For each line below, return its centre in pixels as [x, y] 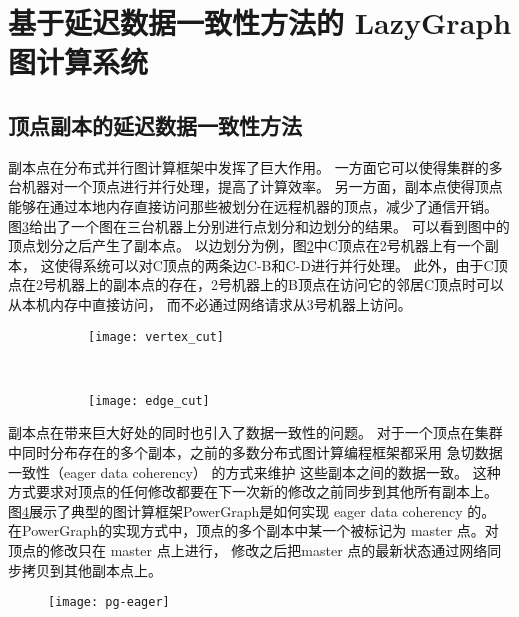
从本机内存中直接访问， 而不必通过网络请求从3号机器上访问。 [210, 303]
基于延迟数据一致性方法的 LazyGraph [260, 22]
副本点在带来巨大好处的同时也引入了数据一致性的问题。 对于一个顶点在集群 [255, 432]
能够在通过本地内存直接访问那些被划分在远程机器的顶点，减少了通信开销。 [253, 205]
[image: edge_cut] [149, 400]
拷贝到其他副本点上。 [91, 569]
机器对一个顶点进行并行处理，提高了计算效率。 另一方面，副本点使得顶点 [262, 186]
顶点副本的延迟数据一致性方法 [155, 124]
